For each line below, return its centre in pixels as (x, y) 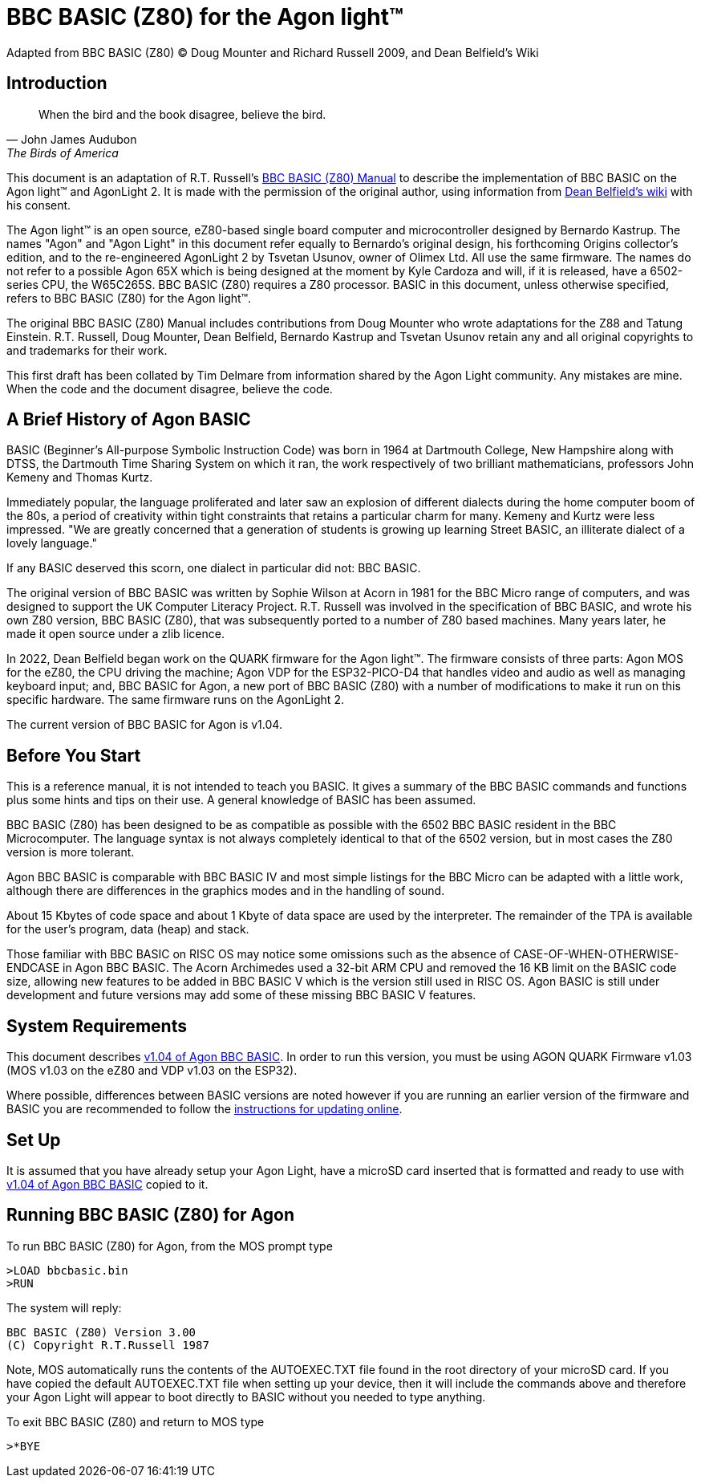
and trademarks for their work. (87, 350)
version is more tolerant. (71, 852)
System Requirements (97, 1026)
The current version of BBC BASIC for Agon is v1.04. (144, 725)
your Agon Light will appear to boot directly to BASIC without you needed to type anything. (246, 1397)
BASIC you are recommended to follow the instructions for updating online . (205, 1109)
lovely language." (52, 543)
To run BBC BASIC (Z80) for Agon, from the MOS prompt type (170, 1246)
